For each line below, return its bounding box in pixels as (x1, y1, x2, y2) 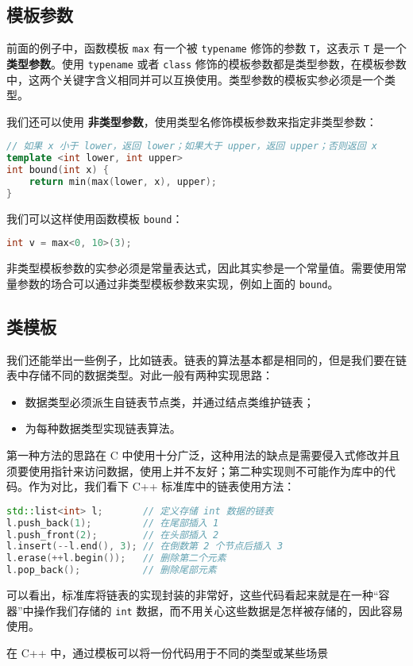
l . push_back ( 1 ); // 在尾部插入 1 (6, 517, 219, 529)
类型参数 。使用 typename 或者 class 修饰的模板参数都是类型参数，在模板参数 (6, 55, 407, 71)
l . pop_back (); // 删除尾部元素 (6, 564, 217, 576)
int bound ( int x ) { (6, 164, 109, 176)
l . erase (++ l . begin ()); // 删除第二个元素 (6, 552, 226, 564)
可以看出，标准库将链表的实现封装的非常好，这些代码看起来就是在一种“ (6, 587, 379, 603)
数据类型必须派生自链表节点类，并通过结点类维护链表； (25, 393, 315, 410)
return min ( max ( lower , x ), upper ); (29, 175, 217, 187)
